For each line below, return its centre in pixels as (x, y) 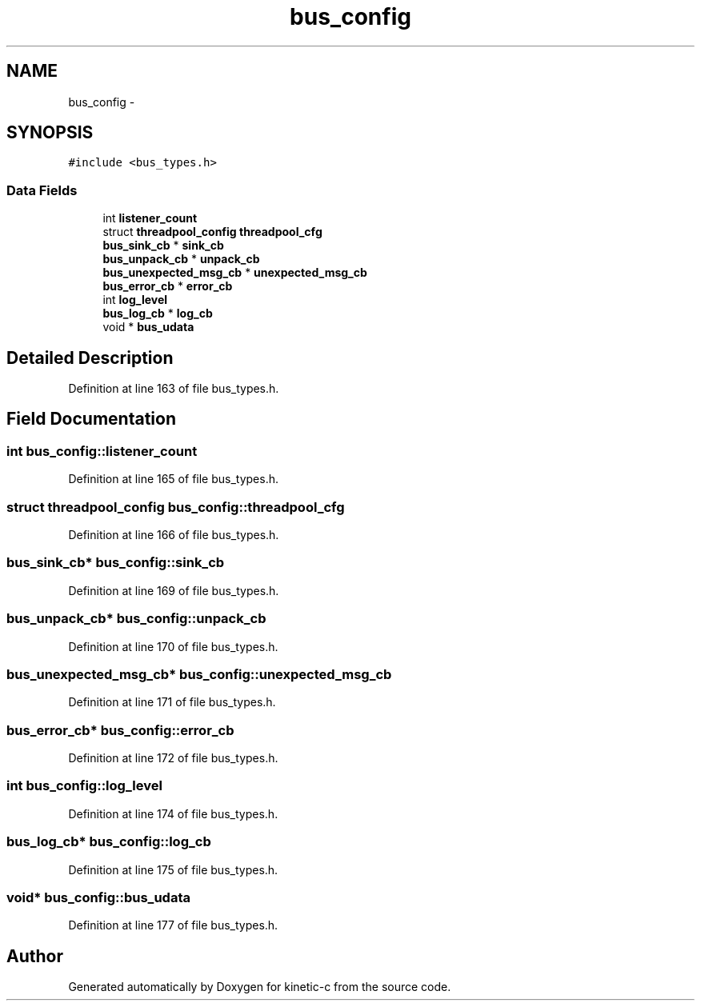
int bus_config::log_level (84, 786)
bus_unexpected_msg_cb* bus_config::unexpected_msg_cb (199, 674)
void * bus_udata (148, 327)
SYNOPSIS (50, 133)
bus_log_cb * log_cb (158, 314)
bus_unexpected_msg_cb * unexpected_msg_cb (235, 273)
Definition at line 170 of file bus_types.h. (173, 646)
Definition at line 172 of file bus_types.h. (173, 758)
